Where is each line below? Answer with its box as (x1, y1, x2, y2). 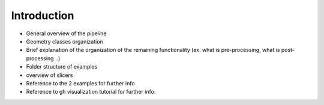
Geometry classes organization (26, 38, 103, 45)
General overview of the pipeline (26, 30, 107, 37)
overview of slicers (26, 72, 73, 79)
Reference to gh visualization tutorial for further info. (26, 88, 156, 95)
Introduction (11, 9, 74, 22)
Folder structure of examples (26, 63, 98, 70)
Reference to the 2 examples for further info (26, 79, 135, 87)
